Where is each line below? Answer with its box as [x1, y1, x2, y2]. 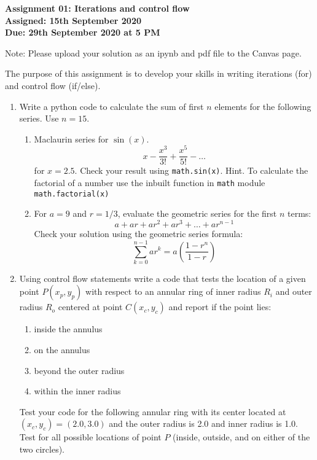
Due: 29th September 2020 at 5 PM [5, 26, 160, 39]
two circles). [19, 443, 65, 455]
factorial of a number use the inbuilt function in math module [34, 176, 265, 189]
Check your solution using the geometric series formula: [34, 227, 243, 240]
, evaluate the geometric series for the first [117, 207, 277, 220]
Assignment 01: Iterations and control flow [5, 2, 190, 14]
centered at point [58, 300, 123, 313]
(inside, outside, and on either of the [173, 431, 310, 443]
